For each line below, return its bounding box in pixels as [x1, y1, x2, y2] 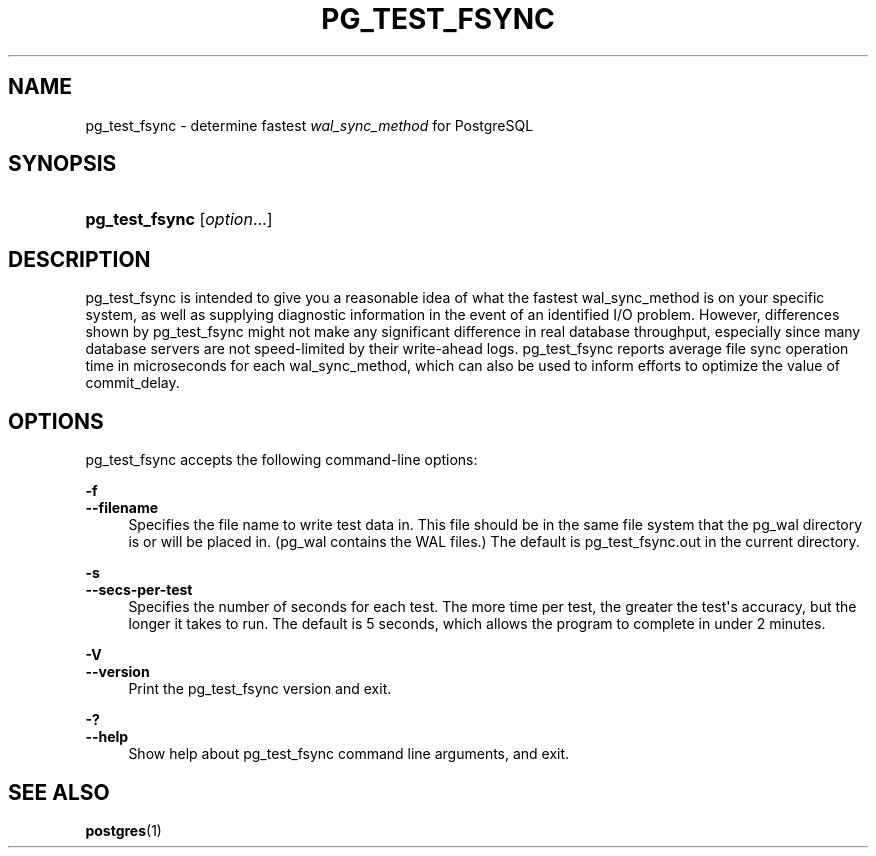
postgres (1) [85, 821, 162, 839]
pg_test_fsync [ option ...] [85, 209, 273, 230]
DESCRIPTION [8, 246, 151, 272]
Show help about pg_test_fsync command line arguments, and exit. [128, 745, 570, 763]
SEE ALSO [8, 779, 110, 805]
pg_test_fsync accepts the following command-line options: [85, 451, 478, 469]
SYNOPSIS [8, 151, 117, 177]
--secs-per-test [85, 581, 193, 599]
